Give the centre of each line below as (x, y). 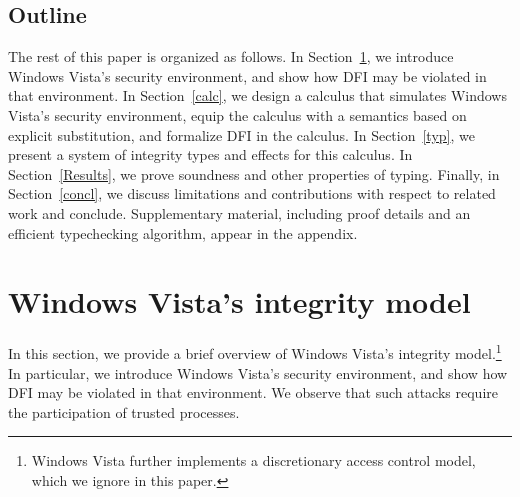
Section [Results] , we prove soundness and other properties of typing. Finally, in (254, 173)
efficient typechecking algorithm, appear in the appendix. (183, 232)
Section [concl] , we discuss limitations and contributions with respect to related (252, 193)
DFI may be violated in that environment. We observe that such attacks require (253, 392)
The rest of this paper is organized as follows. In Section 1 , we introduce (231, 56)
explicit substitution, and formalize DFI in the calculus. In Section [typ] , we (241, 134)
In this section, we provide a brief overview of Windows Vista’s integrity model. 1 (255, 351)
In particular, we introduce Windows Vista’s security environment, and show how (258, 372)
